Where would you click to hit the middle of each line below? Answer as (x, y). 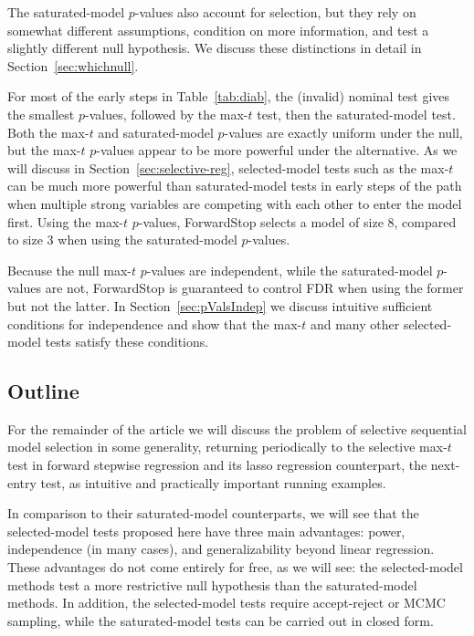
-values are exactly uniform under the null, (343, 132)
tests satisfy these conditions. (127, 342)
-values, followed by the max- (166, 114)
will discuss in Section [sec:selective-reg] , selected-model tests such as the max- (228, 167)
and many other (355, 323)
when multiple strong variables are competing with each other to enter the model (235, 203)
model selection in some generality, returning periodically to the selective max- (227, 447)
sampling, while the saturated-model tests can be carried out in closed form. (221, 620)
